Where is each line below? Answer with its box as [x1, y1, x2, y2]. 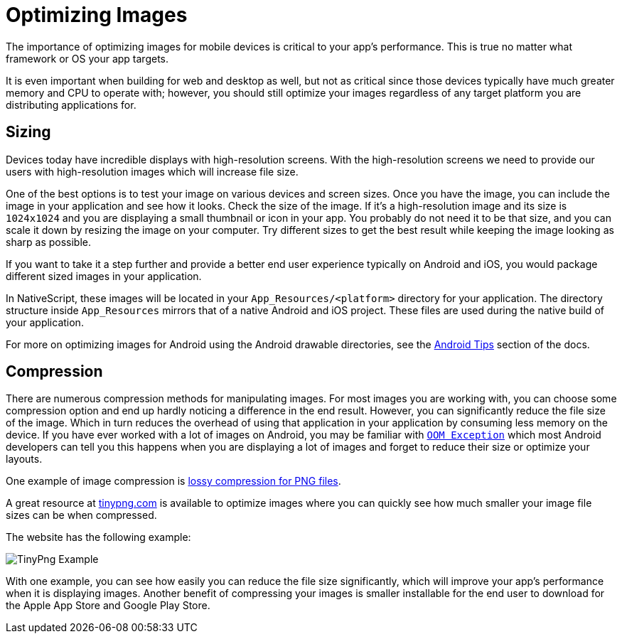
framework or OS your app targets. [6, 52, 169, 65]
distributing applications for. [6, 98, 136, 111]
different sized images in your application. [6, 269, 202, 282]
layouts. [6, 453, 43, 466]
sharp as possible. [6, 235, 92, 248]
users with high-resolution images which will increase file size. [6, 165, 299, 178]
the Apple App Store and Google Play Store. [6, 599, 210, 612]
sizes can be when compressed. [6, 509, 157, 522]
